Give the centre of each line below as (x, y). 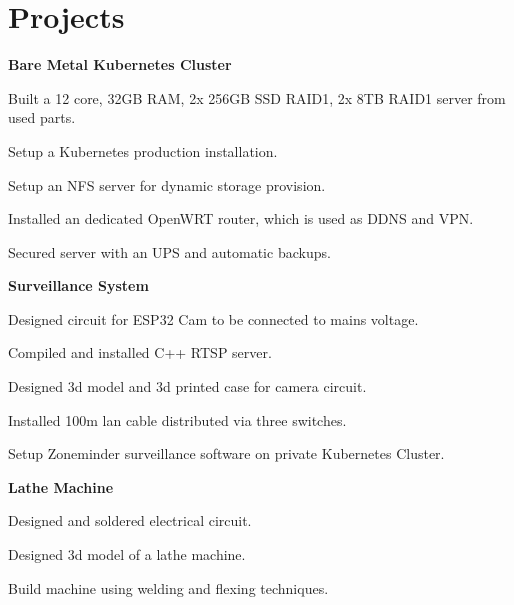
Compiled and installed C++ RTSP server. (140, 352)
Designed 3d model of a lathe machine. (127, 554)
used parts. (42, 117)
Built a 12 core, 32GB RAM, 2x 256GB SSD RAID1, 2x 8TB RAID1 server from (257, 97)
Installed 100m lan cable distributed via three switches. (177, 419)
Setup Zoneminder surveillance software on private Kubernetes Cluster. (226, 453)
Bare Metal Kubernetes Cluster (120, 64)
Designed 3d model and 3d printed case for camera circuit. (187, 386)
